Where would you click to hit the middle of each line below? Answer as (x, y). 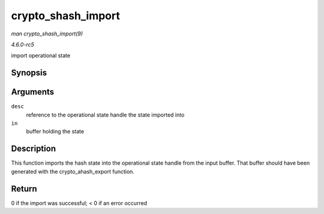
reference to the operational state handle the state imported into (105, 115)
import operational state (41, 56)
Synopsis (29, 73)
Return (24, 188)
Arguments (33, 92)
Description (34, 149)
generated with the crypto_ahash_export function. (73, 171)
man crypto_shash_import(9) (47, 34)
